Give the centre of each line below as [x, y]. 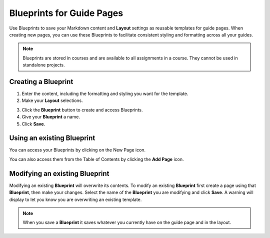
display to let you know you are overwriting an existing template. [75, 199]
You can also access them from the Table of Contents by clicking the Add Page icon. [96, 159]
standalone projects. [44, 65]
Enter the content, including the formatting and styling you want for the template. [105, 94]
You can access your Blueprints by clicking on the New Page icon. [77, 150]
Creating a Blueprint [41, 82]
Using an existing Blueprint [52, 138]
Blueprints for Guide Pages [66, 13]
